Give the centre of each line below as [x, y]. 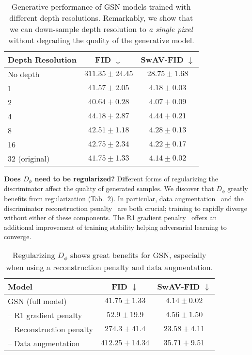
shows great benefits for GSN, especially [138, 255]
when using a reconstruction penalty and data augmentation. [110, 267]
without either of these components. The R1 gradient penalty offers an [110, 218]
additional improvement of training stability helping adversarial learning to [115, 227]
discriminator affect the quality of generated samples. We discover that [109, 188]
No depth [24, 74]
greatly [238, 188]
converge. [18, 236]
